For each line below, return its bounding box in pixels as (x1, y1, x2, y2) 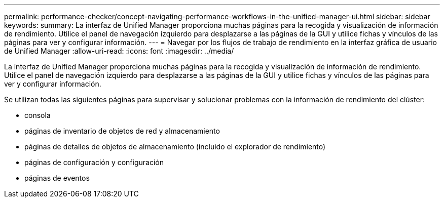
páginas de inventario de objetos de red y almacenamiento (24, 127, 220, 135)
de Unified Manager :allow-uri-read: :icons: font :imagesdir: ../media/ (4, 47, 234, 55)
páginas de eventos (24, 174, 90, 182)
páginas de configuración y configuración (24, 158, 164, 167)
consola (24, 111, 51, 119)
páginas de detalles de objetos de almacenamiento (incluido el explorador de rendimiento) (24, 142, 326, 151)
